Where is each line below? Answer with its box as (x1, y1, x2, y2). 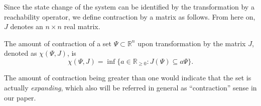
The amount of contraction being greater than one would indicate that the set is (4, 72, 251, 83)
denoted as (4, 48, 37, 58)
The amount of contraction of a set (4, 38, 111, 48)
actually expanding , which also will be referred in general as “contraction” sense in (4, 82, 257, 93)
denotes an (10, 21, 43, 32)
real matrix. (64, 21, 100, 32)
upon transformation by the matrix (138, 38, 246, 48)
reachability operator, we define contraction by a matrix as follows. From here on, (4, 11, 255, 22)
